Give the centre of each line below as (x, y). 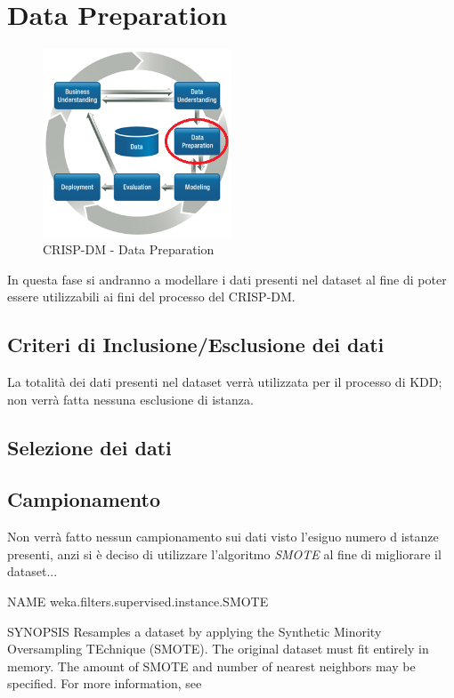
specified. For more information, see (105, 683)
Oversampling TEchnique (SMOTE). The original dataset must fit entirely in (218, 649)
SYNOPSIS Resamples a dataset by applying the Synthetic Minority (195, 631)
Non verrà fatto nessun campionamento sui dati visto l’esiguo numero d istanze (223, 537)
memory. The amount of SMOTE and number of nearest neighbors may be (211, 666)
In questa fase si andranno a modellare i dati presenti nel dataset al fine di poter (227, 279)
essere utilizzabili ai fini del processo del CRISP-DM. (151, 297)
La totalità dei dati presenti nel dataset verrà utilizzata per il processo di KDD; (225, 382)
